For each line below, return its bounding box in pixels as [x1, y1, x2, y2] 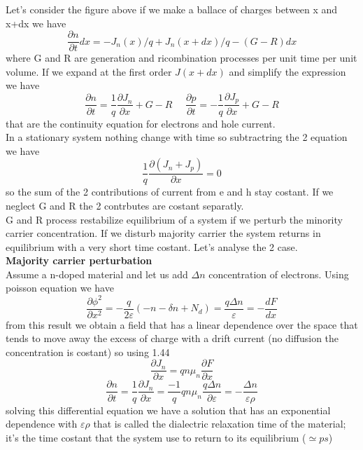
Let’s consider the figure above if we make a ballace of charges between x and [6, 2, 338, 16]
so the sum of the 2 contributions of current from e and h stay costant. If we [6, 184, 334, 199]
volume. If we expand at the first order [6, 64, 172, 79]
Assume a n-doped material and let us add [6, 266, 188, 281]
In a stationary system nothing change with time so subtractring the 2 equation [6, 130, 348, 144]
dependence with [6, 416, 78, 431]
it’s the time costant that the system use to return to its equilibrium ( [6, 430, 306, 444]
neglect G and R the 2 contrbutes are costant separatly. [6, 198, 244, 212]
